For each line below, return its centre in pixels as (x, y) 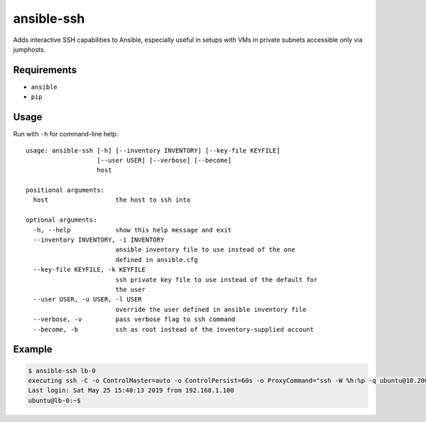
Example (33, 349)
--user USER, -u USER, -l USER (87, 299)
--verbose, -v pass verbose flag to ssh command (134, 319)
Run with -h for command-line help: (66, 134)
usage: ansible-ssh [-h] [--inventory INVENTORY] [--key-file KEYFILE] (153, 150)
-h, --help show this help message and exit (132, 230)
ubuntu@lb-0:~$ (54, 400)
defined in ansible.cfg (157, 260)
